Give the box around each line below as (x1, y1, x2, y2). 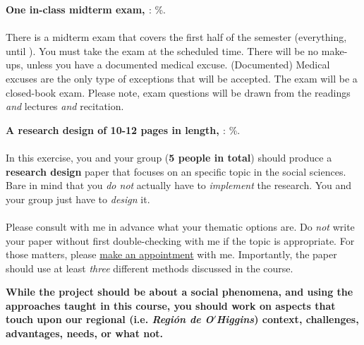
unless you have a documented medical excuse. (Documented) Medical (26, 57, 330, 72)
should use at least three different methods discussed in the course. (6, 260, 293, 275)
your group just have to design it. (6, 191, 150, 206)
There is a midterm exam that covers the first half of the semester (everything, (6, 30, 347, 44)
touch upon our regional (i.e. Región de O (6, 312, 214, 327)
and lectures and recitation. (6, 99, 124, 114)
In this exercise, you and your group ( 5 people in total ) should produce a (6, 150, 332, 164)
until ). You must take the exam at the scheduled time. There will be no (6, 43, 319, 58)
